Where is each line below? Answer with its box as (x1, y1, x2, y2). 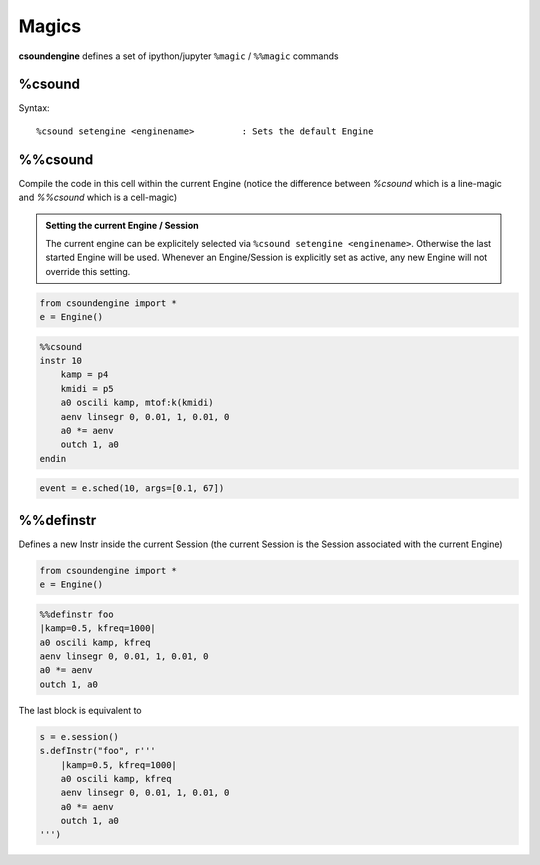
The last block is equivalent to (18, 704, 142, 716)
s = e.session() (39, 731, 120, 742)
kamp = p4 (60, 369, 109, 380)
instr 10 (39, 355, 83, 367)
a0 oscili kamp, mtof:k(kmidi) (60, 397, 214, 409)
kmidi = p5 (60, 383, 114, 394)
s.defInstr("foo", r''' (39, 745, 157, 757)
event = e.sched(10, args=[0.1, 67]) (39, 483, 225, 494)
